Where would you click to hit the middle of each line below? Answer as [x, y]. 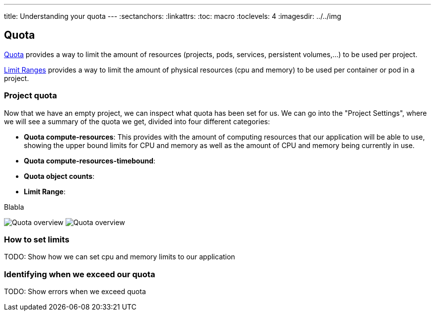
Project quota [31, 96]
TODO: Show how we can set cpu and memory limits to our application [120, 257]
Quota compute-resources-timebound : [90, 160]
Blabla [14, 207]
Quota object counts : [59, 176]
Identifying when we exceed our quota [80, 274]
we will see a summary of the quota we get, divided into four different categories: [137, 121]
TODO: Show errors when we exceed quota [75, 292]
